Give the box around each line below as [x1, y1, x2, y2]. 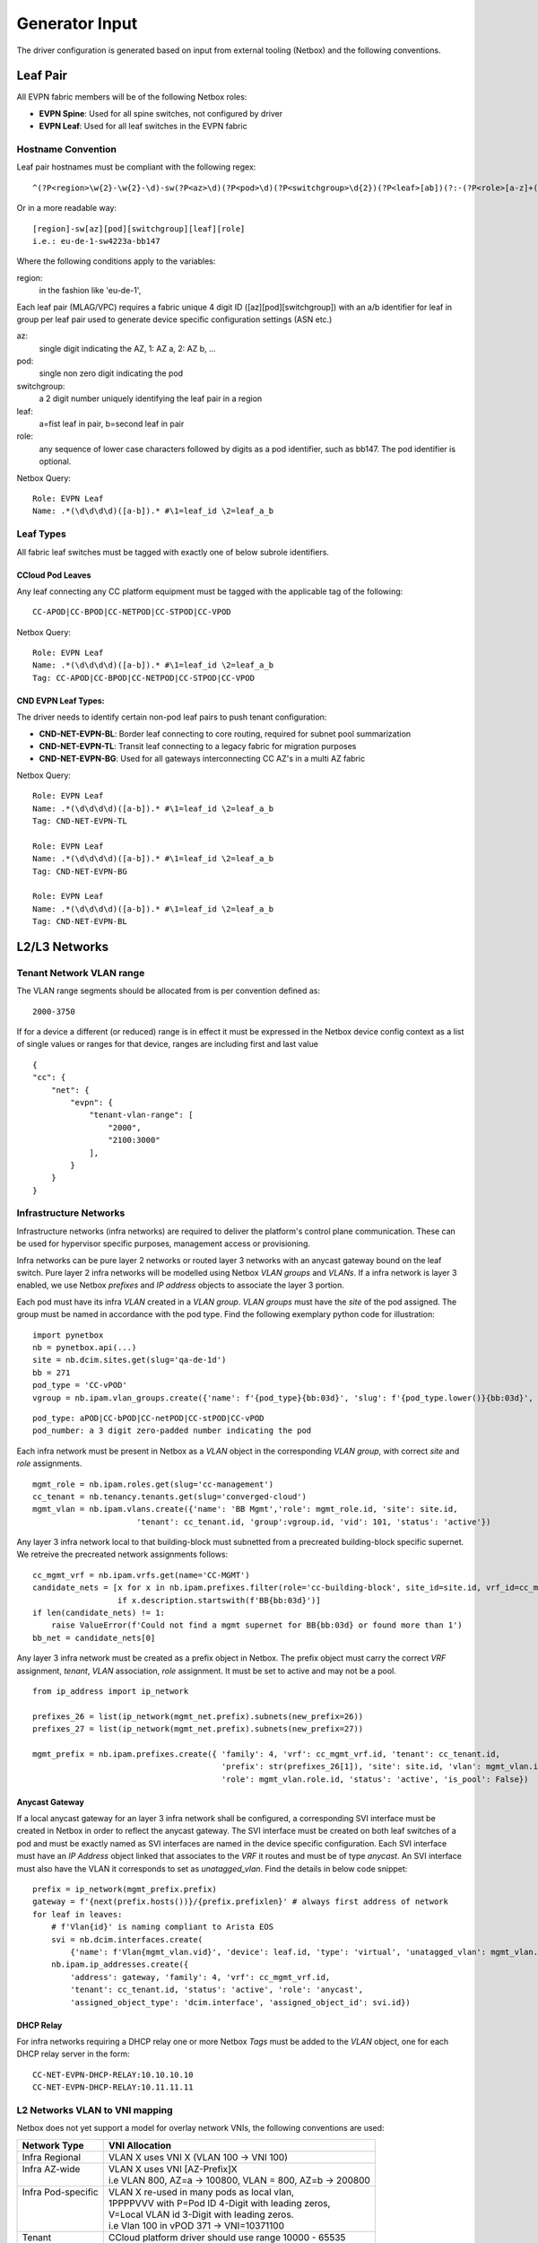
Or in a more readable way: [16, 203, 117, 214]
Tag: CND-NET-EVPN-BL [32, 916, 127, 927]
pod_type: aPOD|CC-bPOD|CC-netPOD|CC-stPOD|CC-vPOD [32, 1413, 265, 1423]
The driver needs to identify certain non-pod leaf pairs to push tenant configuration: [16, 711, 327, 722]
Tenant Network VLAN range [16, 966, 145, 979]
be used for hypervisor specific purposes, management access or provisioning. [16, 1238, 311, 1249]
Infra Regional [22, 2151, 81, 2163]
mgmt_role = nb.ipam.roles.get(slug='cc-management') [32, 1479, 273, 1489]
